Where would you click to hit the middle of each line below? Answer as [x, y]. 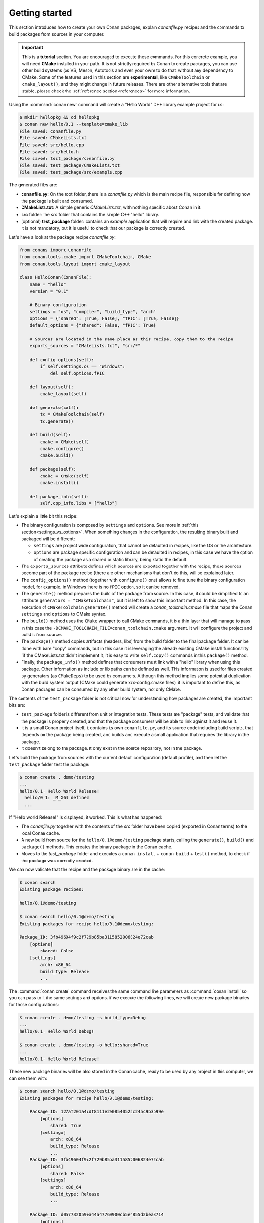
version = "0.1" [49, 291]
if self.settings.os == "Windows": [83, 366]
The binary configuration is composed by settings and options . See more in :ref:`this [110, 525]
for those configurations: [34, 1005]
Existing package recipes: [52, 889]
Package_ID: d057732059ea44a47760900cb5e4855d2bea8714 [97, 1215]
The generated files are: [33, 185]
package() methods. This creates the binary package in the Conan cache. [97, 847]
